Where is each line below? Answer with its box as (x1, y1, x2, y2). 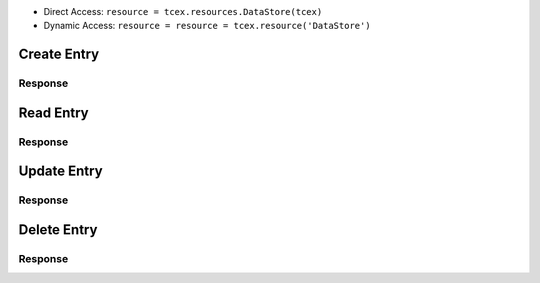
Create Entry (18, 46, 100, 63)
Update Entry (18, 163, 104, 180)
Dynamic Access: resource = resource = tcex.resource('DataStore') (43, 20, 371, 32)
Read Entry (18, 104, 89, 121)
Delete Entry (18, 221, 98, 238)
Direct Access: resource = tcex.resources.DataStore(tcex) (43, 6, 323, 17)
